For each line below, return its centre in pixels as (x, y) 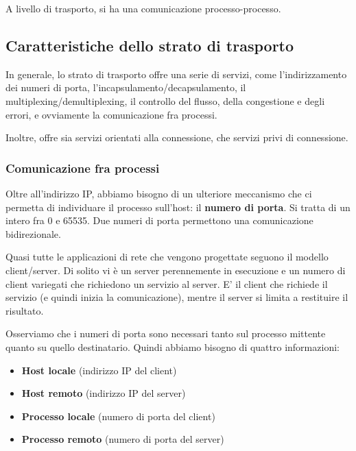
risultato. (25, 310)
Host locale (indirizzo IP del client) (99, 370)
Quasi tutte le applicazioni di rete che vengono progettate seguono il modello (167, 257)
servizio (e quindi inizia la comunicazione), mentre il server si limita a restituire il (177, 297)
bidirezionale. (33, 233)
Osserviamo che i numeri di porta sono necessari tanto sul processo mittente (166, 333)
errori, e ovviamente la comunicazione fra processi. (111, 114)
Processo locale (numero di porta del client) (118, 416)
